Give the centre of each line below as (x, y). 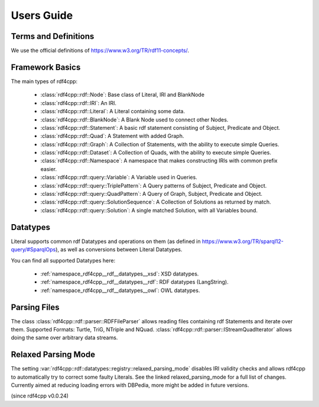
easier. (49, 169)
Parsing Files (35, 307)
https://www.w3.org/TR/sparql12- (242, 241)
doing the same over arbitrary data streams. (64, 338)
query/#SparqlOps (33, 250)
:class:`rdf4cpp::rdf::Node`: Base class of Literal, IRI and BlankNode (123, 95)
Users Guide (42, 15)
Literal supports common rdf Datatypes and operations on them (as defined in (106, 241)
